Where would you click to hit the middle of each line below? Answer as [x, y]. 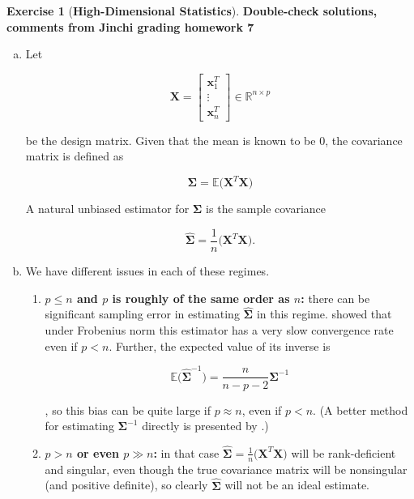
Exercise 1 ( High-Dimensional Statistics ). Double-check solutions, [192, 11]
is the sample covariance [266, 209]
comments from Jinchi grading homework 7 [130, 26]
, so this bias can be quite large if [128, 409]
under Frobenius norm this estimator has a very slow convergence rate [219, 330]
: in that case [186, 452]
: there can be [335, 298]
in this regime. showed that [324, 314]
